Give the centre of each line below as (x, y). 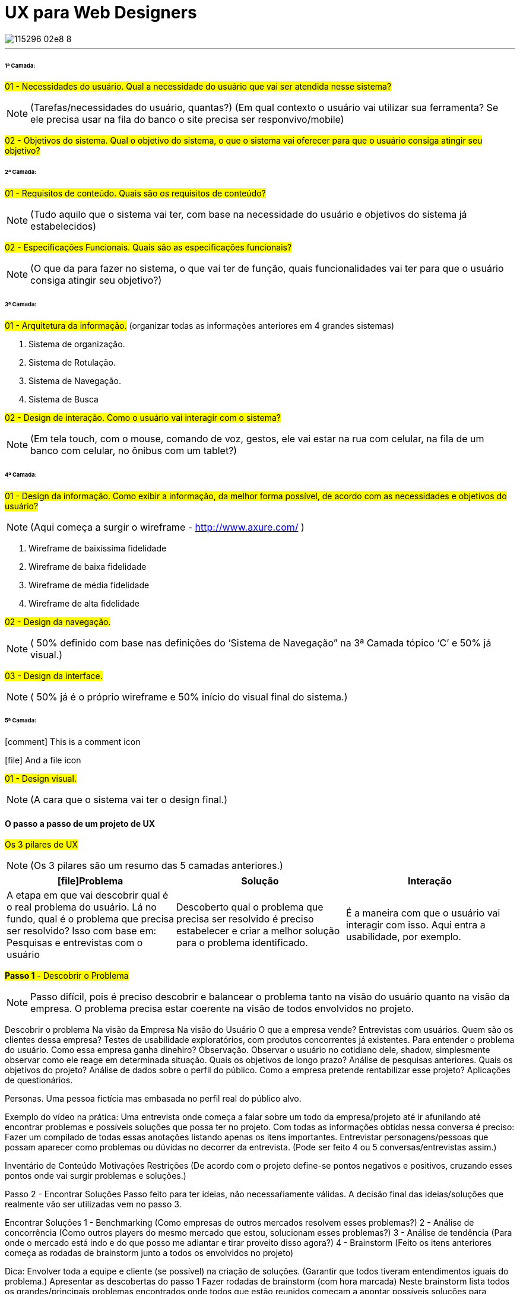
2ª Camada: (21, 172)
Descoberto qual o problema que (250, 907)
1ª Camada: (20, 65)
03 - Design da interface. (54, 675)
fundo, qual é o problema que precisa (90, 919)
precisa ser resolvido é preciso (245, 919)
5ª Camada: (21, 721)
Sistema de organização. (77, 344)
